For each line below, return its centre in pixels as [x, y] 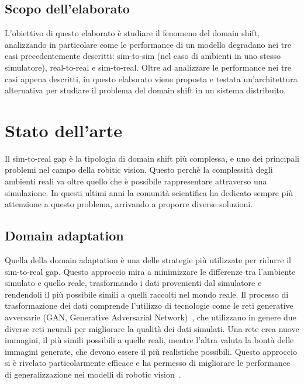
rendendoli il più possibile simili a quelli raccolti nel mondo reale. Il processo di [147, 294]
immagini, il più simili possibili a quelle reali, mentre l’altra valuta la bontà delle [149, 340]
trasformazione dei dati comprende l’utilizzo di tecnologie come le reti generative [149, 306]
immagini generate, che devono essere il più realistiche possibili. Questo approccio [151, 351]
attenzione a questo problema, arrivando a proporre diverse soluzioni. [129, 204]
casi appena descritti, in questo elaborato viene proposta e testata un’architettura [151, 78]
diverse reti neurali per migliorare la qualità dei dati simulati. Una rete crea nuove [152, 328]
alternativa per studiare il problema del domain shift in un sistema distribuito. [145, 90]
